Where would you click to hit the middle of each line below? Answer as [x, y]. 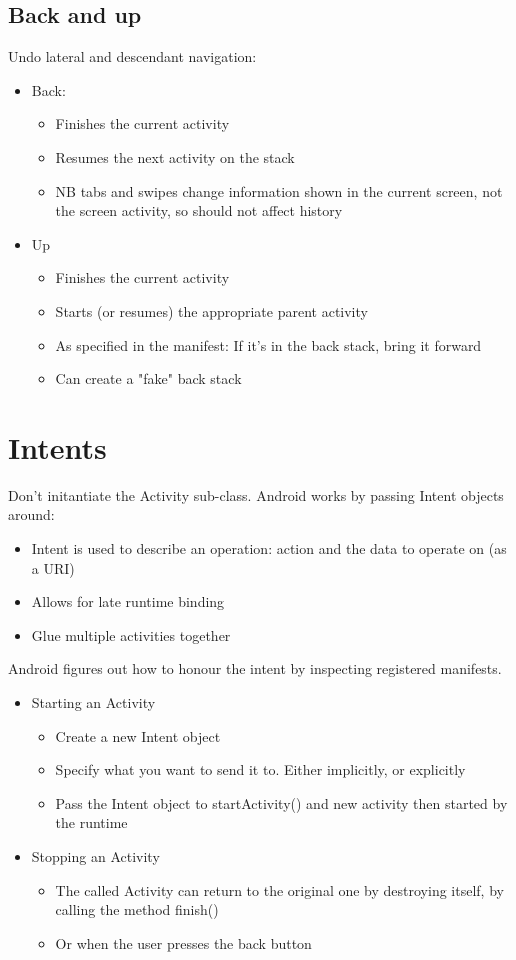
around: [31, 514]
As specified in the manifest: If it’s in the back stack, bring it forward [268, 344]
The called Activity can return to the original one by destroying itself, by [279, 889]
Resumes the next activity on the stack [175, 156]
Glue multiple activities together [131, 634]
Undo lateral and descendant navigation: [132, 56]
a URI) [53, 567]
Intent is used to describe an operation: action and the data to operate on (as [269, 548]
